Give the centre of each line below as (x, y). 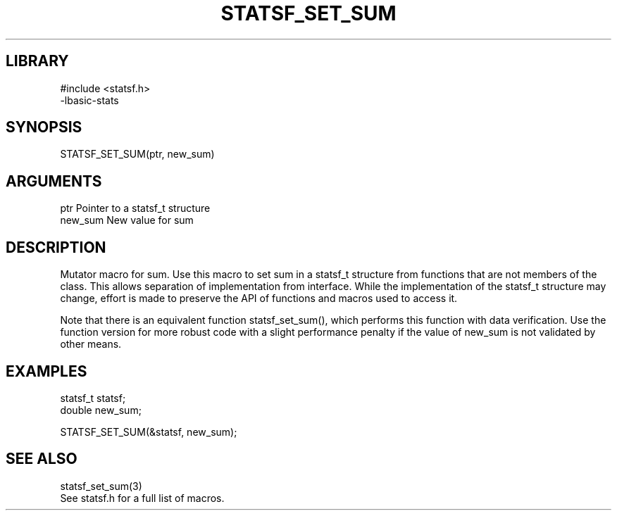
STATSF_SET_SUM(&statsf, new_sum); (149, 432)
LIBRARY (37, 61)
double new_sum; (101, 410)
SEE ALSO (42, 459)
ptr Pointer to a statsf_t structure (135, 208)
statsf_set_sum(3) (101, 486)
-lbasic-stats (89, 100)
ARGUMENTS (54, 181)
